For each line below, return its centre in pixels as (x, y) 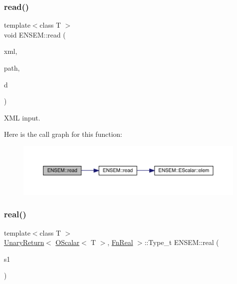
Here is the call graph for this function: (63, 134)
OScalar (67, 242)
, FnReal (120, 242)
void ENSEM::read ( (35, 34)
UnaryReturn (24, 242)
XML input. (22, 117)
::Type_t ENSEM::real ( (182, 242)
